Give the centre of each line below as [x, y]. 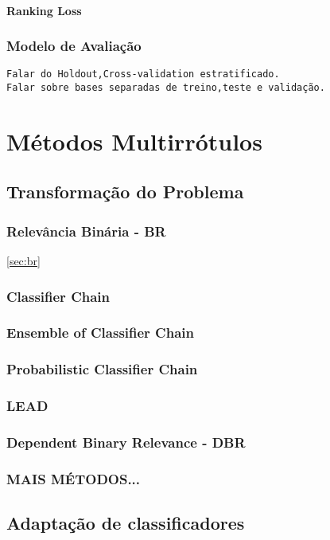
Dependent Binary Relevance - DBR [126, 442]
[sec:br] [23, 261]
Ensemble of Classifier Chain [100, 333]
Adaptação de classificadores [126, 523]
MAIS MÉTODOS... [74, 478]
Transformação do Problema [125, 192]
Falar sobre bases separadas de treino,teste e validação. [166, 88]
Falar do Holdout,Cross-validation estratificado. [143, 74]
